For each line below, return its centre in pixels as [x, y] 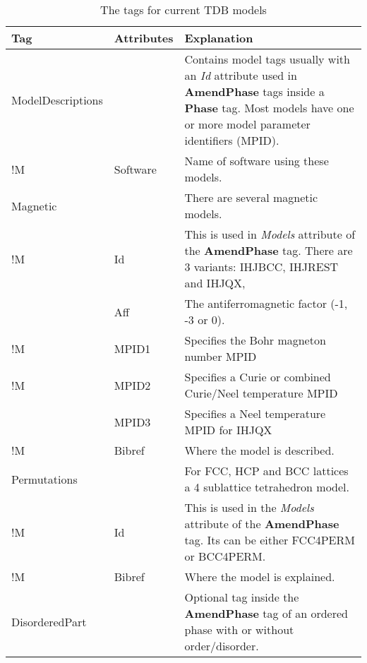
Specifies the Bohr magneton [255, 340]
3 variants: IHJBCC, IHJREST [261, 267]
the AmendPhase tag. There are [269, 250]
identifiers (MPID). [232, 140]
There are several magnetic [251, 197]
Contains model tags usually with [267, 59]
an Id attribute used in [241, 75]
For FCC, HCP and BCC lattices [266, 471]
